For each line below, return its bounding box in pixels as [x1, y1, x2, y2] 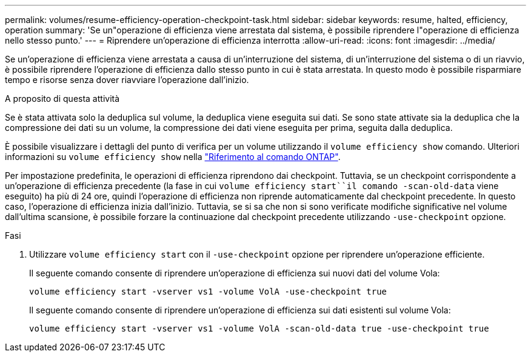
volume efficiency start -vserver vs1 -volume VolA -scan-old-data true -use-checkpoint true [29, 324, 489, 333]
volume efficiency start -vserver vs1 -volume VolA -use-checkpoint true [29, 287, 387, 296]
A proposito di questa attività [5, 93, 120, 104]
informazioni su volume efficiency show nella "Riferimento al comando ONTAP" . [5, 152, 341, 162]
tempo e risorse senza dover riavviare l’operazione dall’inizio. [5, 75, 249, 85]
